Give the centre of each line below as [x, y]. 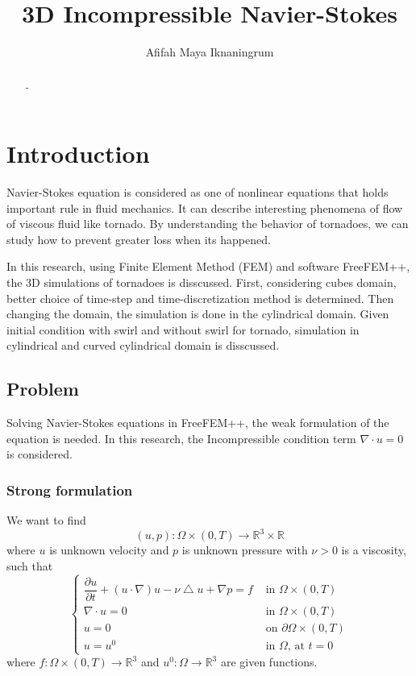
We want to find [46, 520]
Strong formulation [70, 489]
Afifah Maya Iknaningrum [210, 52]
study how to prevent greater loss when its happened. [139, 239]
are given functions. [269, 662]
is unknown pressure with [245, 550]
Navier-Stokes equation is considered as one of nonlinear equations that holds [198, 192]
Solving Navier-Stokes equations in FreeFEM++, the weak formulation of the [198, 423]
